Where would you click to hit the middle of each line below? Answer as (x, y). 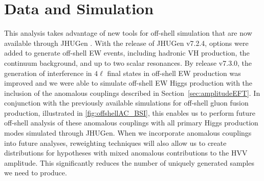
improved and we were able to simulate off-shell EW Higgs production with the (128, 83)
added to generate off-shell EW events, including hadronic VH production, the (127, 53)
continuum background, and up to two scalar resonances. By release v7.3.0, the (128, 62)
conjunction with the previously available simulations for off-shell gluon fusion (126, 103)
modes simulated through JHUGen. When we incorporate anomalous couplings (128, 133)
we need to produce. (36, 173)
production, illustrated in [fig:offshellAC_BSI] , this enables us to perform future (130, 112)
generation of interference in (48, 73)
